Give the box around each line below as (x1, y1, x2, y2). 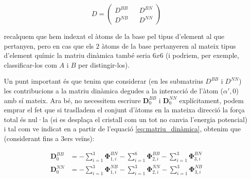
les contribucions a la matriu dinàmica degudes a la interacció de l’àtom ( (4, 85, 223, 95)
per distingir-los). (78, 59, 130, 70)
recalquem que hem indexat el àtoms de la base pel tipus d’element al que (4, 31, 224, 41)
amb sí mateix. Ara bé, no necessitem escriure (4, 95, 141, 105)
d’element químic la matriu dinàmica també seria (4, 50, 151, 60)
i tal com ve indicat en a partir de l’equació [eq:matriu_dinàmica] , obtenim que (4, 124, 241, 134)
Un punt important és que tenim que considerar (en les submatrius (4, 76, 203, 86)
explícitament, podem (179, 95, 244, 105)
